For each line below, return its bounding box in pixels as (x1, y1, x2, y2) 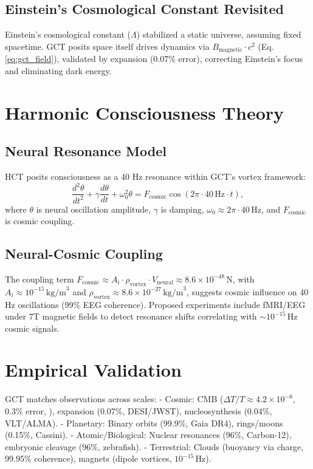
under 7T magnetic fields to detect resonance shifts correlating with (5, 310, 257, 323)
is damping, (160, 202, 204, 215)
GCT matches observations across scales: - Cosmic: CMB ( (5, 392, 224, 405)
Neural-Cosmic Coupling (5, 244, 163, 263)
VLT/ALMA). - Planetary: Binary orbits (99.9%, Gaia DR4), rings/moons (5, 416, 283, 429)
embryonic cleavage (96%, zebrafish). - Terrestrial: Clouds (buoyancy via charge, (5, 440, 304, 453)
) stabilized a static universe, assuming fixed (136, 28, 301, 41)
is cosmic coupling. (5, 214, 75, 227)
